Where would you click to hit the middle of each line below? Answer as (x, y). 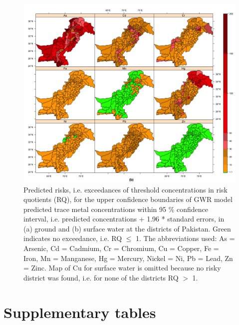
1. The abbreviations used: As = (185, 238)
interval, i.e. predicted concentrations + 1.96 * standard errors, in (124, 219)
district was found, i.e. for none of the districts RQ (101, 277)
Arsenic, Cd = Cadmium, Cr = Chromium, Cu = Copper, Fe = (121, 248)
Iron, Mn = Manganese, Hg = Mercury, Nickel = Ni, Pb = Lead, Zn (128, 258)
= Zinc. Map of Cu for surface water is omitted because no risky (122, 268)
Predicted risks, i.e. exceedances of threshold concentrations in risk (125, 189)
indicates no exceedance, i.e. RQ (73, 238)
